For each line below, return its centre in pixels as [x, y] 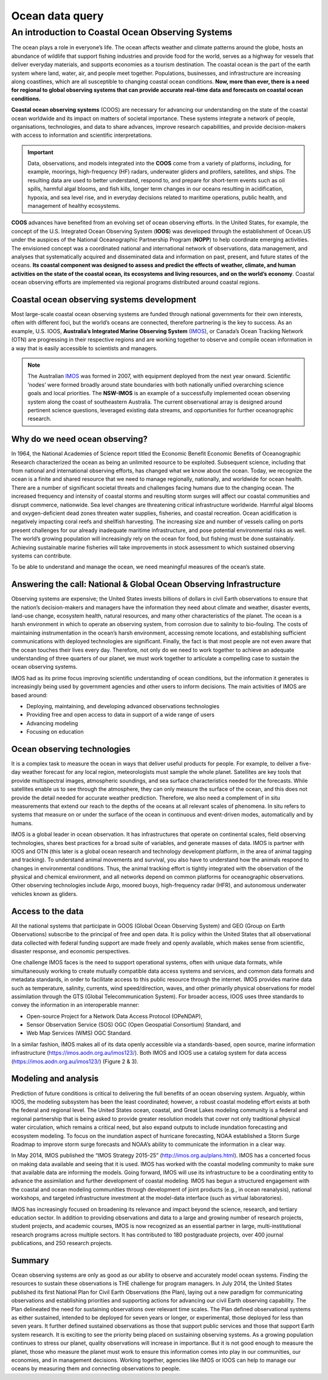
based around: [29, 695]
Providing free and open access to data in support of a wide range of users [121, 715]
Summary [30, 1261]
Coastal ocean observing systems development [104, 299]
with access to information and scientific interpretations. [82, 135]
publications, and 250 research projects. [62, 1243]
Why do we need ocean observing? [80, 439]
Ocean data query [57, 16]
